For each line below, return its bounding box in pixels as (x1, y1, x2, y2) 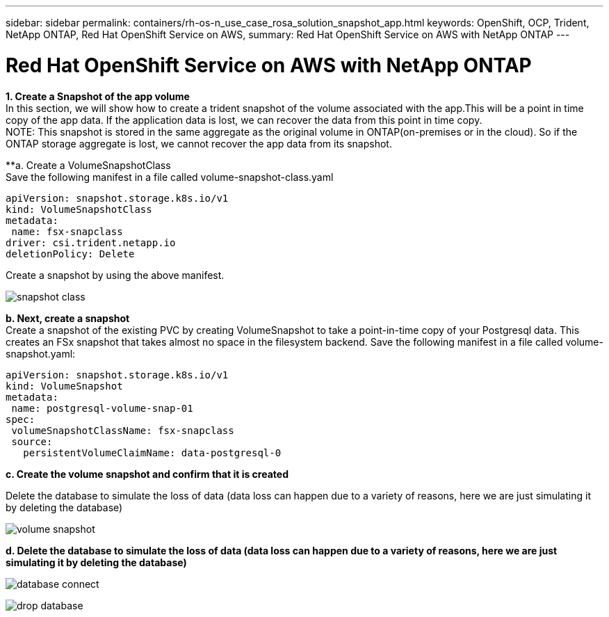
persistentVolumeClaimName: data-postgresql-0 (23, 447, 282, 458)
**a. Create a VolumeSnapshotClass (6, 159, 171, 171)
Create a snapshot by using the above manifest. (6, 269, 225, 281)
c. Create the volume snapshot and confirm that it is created (6, 467, 289, 480)
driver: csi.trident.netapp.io (6, 237, 176, 248)
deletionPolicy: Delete (6, 248, 135, 259)
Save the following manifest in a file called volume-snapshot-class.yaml (6, 170, 334, 183)
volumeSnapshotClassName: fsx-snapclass (11, 424, 234, 436)
